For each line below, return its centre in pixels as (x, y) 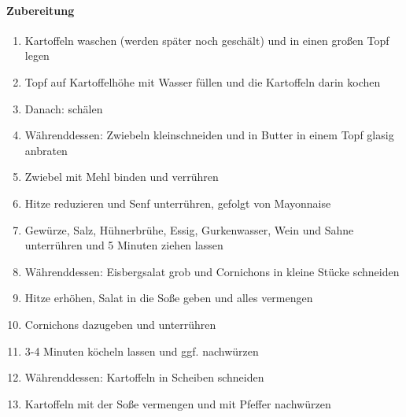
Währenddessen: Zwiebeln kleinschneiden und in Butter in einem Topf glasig (209, 135)
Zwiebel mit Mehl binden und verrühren (122, 177)
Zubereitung (41, 10)
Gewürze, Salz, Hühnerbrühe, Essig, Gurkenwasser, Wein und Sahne (189, 229)
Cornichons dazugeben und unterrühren (120, 324)
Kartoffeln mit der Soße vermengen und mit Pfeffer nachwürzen (178, 403)
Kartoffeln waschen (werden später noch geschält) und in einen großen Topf (207, 40)
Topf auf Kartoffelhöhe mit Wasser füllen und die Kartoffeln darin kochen (203, 81)
